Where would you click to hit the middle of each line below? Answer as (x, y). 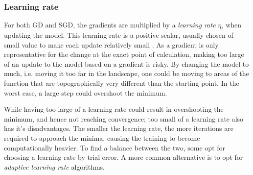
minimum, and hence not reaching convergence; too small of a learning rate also (124, 118)
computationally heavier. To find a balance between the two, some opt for (115, 147)
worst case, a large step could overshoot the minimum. (86, 92)
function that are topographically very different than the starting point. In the (122, 83)
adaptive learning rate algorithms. (54, 166)
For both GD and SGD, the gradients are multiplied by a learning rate (110, 25)
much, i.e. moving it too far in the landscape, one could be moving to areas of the (126, 73)
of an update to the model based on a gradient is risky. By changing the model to (126, 63)
